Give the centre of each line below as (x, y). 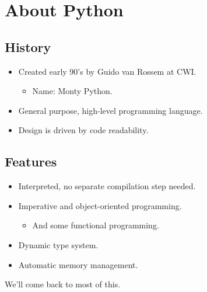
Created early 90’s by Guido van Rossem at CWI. (107, 71)
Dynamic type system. (58, 244)
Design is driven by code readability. (83, 130)
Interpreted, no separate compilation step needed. (107, 186)
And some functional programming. (96, 225)
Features (31, 161)
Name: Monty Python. (72, 91)
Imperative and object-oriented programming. (100, 205)
